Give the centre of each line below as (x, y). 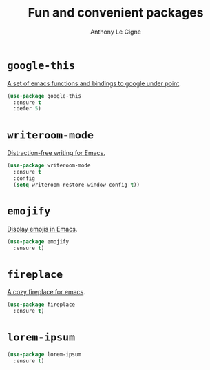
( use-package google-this (44, 96)
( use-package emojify (38, 241)
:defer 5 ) (27, 109)
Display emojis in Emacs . (42, 229)
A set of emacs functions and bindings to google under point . (94, 83)
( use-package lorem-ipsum (44, 355)
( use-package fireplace (41, 305)
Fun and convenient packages (116, 13)
